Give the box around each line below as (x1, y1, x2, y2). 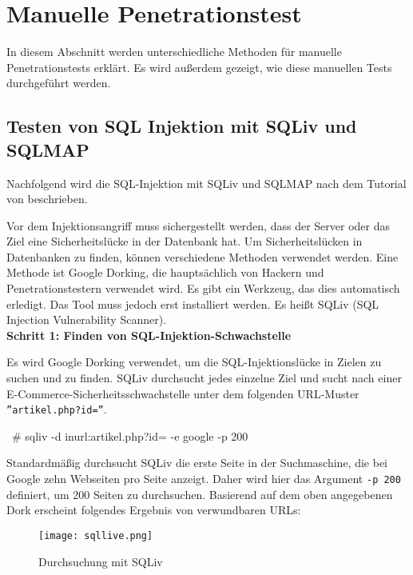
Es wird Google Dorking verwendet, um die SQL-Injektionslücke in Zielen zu (6, 353, 382, 370)
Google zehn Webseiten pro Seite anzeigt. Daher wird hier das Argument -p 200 (6, 470, 401, 487)
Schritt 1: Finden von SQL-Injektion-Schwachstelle (6, 326, 292, 343)
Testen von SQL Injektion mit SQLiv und (6, 114, 357, 138)
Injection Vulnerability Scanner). (6, 311, 167, 328)
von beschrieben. (6, 190, 88, 207)
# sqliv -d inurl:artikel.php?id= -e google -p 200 (11, 427, 248, 444)
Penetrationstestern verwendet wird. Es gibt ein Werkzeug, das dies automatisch (6, 280, 400, 297)
